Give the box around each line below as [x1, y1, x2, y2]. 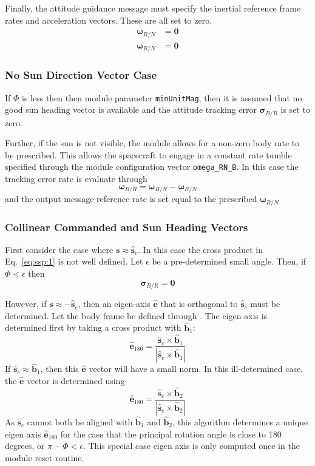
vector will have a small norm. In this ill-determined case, [89, 362, 303, 375]
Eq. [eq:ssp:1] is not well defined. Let [5, 255, 143, 268]
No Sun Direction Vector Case [5, 67, 157, 83]
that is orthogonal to [160, 297, 238, 310]
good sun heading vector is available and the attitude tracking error [5, 103, 257, 116]
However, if [5, 297, 47, 310]
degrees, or [5, 439, 45, 452]
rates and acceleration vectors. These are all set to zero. [5, 13, 212, 26]
